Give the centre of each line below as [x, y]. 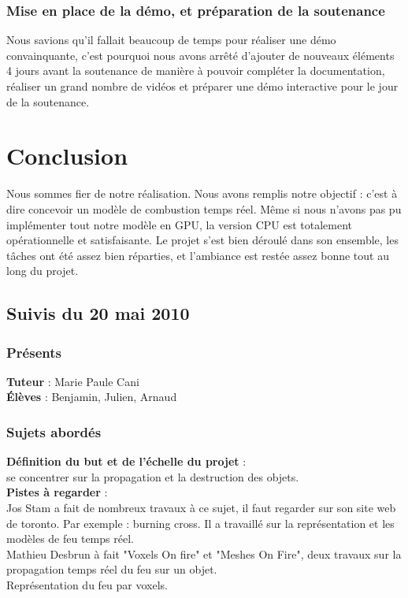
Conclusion [67, 156]
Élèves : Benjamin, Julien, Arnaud [92, 397]
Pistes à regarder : [57, 492]
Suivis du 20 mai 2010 [98, 313]
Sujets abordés [54, 431]
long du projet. [43, 271]
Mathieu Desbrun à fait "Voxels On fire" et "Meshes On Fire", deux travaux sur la [204, 553]
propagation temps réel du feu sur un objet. [112, 569]
